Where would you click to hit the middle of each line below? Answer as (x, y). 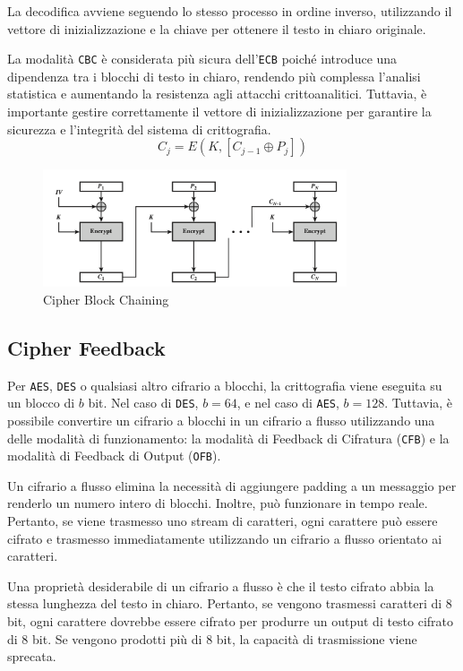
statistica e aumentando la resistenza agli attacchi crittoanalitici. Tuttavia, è (217, 94)
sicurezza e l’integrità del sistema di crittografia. (139, 129)
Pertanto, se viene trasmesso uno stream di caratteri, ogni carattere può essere (223, 521)
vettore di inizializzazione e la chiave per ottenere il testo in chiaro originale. (217, 28)
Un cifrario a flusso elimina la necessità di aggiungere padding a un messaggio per (232, 485)
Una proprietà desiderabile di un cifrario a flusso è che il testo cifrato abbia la (221, 585)
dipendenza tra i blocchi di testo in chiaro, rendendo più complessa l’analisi (214, 76)
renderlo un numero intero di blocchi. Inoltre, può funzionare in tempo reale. (218, 503)
